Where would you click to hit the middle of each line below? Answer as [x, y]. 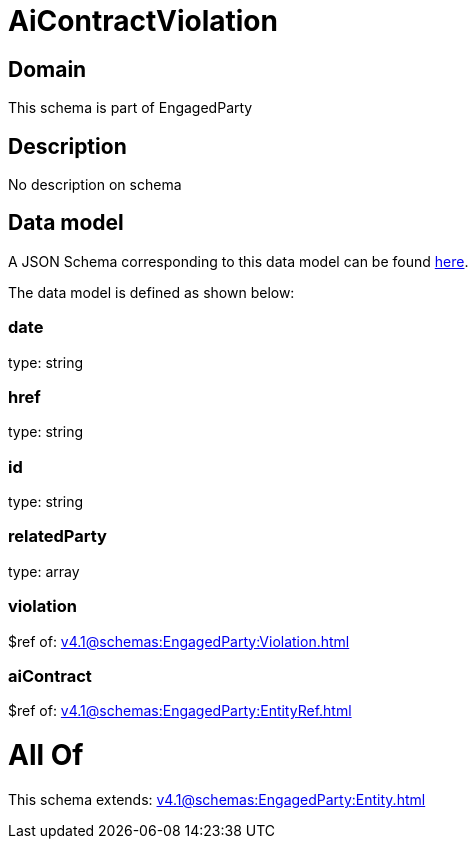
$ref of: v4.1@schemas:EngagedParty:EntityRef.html [180, 711]
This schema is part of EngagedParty [130, 108]
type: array [44, 571]
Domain [47, 69]
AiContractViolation [143, 21]
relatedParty [57, 536]
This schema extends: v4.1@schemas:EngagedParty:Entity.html [217, 799]
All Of [46, 755]
